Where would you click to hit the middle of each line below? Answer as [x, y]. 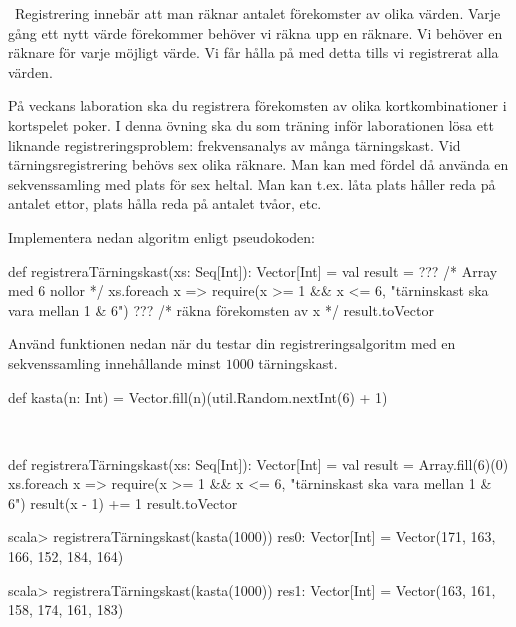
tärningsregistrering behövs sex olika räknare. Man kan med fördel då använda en [258, 164]
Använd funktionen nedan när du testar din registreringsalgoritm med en [232, 343]
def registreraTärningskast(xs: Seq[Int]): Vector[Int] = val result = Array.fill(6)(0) [258, 463]
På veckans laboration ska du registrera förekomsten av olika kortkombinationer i [257, 105]
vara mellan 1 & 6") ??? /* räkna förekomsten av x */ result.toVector [221, 309]
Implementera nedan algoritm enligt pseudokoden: [162, 236]
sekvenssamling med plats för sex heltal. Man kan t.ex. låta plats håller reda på [252, 183]
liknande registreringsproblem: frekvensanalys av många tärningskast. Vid [234, 144]
